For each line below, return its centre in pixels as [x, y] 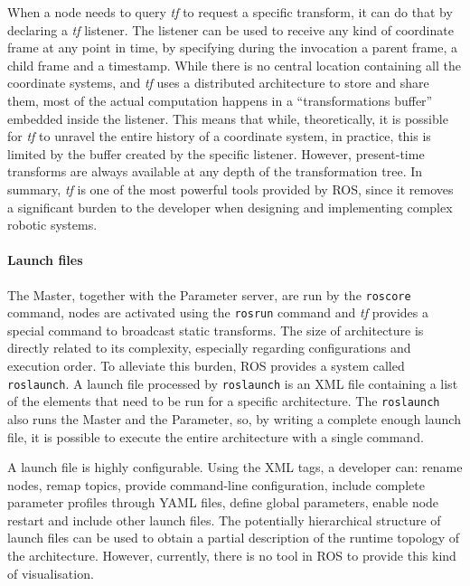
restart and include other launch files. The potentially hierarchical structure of [224, 520]
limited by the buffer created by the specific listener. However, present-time [216, 153]
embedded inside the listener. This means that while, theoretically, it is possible [228, 118]
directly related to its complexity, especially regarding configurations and [209, 348]
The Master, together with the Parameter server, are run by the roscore [209, 294]
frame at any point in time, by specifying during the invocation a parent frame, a [233, 47]
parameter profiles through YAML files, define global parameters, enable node [223, 502]
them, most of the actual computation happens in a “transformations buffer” [220, 100]
